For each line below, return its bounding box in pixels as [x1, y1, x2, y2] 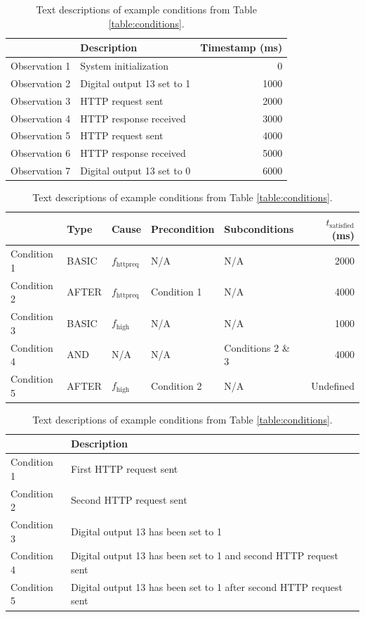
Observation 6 [11, 146, 71, 160]
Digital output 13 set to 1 [80, 75, 191, 90]
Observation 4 [11, 110, 71, 125]
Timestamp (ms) [200, 40, 283, 55]
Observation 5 [11, 128, 71, 143]
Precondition [151, 221, 215, 236]
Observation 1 [11, 58, 71, 73]
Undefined [311, 378, 354, 393]
